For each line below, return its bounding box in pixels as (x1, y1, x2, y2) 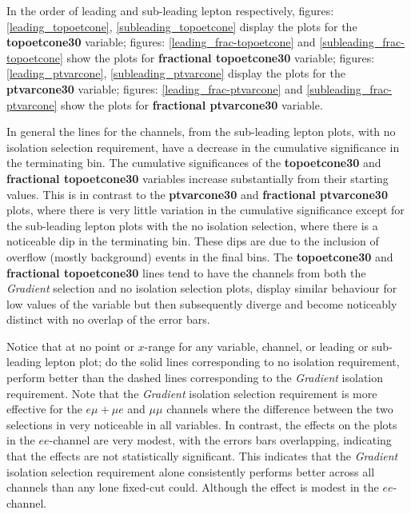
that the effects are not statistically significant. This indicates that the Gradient (6, 448, 398, 464)
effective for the (6, 400, 82, 417)
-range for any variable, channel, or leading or (144, 337, 369, 354)
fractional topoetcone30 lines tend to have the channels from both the (6, 264, 366, 281)
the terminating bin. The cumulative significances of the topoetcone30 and (6, 154, 381, 171)
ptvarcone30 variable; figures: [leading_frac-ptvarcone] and (6, 80, 303, 97)
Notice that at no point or (6, 337, 134, 354)
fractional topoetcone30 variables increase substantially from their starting (6, 169, 389, 186)
